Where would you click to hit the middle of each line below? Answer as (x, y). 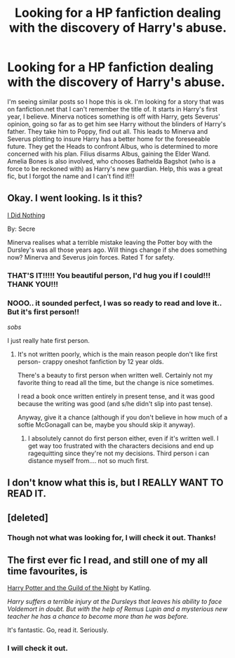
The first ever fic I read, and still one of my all (108, 560)
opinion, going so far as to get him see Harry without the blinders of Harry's (117, 123)
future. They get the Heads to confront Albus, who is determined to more (113, 146)
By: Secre (21, 229)
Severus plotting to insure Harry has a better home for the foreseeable (109, 139)
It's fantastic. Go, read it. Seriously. (58, 630)
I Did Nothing (26, 215)
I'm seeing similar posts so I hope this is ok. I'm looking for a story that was (116, 101)
